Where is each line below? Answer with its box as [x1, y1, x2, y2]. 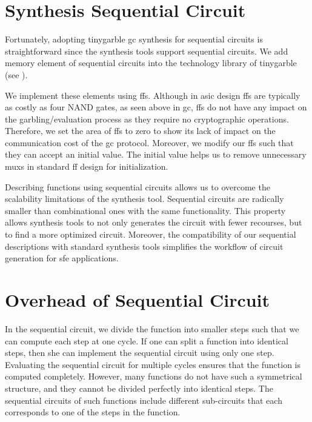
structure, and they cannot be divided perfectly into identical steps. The [5, 381, 273, 394]
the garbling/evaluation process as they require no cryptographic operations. [5, 112, 289, 125]
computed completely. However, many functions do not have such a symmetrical [5, 370, 302, 383]
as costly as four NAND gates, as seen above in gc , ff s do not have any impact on [5, 101, 307, 113]
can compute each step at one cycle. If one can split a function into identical [5, 334, 288, 347]
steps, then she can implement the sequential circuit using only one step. [5, 346, 274, 359]
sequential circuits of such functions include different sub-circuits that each [5, 394, 282, 406]
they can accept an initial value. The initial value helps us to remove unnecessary [5, 148, 307, 161]
